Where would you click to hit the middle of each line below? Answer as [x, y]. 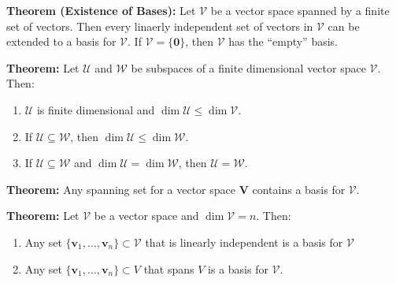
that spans [169, 268]
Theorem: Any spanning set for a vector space [121, 189]
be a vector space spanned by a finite [300, 10]
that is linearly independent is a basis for [244, 242]
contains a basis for [299, 189]
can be [344, 26]
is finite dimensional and [96, 109]
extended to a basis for [61, 41]
